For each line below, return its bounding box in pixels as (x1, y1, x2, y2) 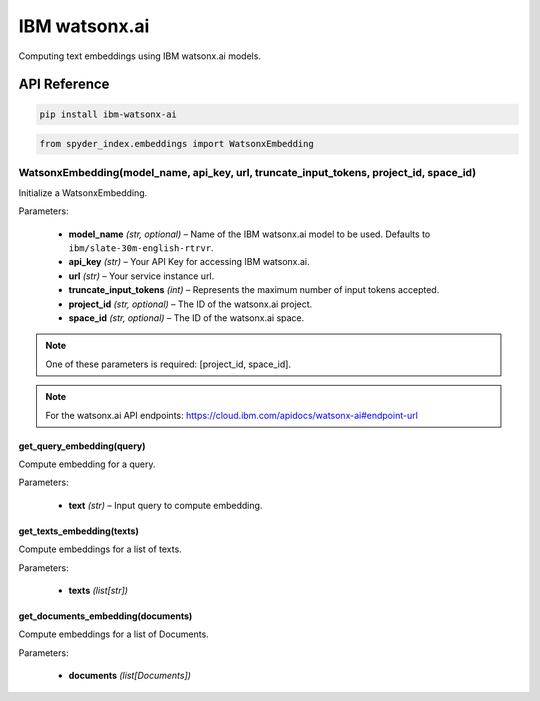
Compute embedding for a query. (18, 458, 156, 470)
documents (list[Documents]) (68, 670, 192, 682)
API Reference (18, 76, 110, 93)
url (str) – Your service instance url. (68, 270, 215, 282)
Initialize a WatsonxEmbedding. (18, 186, 148, 199)
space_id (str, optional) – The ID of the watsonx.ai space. (68, 311, 305, 324)
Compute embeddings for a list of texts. (18, 543, 182, 555)
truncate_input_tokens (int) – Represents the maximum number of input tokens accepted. (68, 284, 440, 296)
